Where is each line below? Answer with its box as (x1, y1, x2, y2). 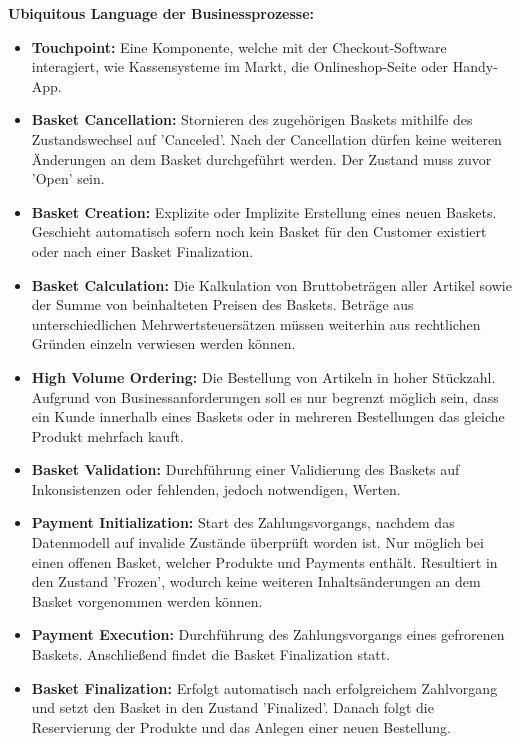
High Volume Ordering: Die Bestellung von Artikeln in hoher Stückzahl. (31, 366, 496, 387)
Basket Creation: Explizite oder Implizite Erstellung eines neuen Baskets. (31, 201, 497, 222)
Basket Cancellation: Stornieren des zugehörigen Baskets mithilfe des (31, 109, 473, 130)
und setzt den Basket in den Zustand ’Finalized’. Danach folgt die (31, 697, 434, 718)
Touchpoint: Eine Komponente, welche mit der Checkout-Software (31, 36, 447, 57)
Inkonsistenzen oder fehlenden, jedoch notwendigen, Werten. (31, 478, 401, 499)
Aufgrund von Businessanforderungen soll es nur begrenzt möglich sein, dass (31, 386, 499, 407)
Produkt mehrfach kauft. (31, 425, 184, 446)
